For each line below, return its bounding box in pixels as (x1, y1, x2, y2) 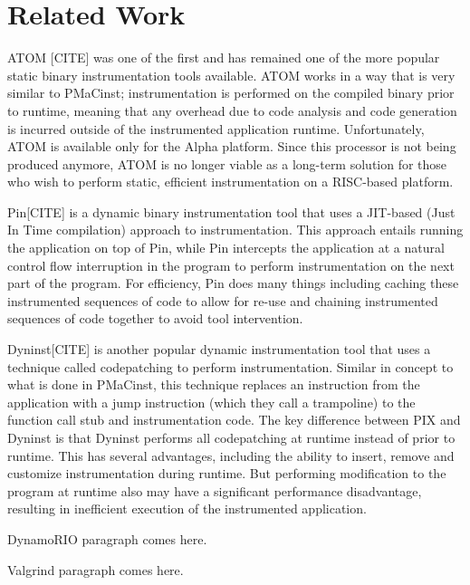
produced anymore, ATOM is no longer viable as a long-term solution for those (7, 154, 447, 173)
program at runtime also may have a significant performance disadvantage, (7, 481, 422, 500)
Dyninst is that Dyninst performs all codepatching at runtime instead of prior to (7, 428, 456, 446)
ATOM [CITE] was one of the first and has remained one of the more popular (7, 48, 440, 67)
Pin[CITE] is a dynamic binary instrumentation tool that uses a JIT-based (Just (7, 202, 456, 221)
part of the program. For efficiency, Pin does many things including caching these (7, 273, 459, 292)
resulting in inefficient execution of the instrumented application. (7, 499, 367, 518)
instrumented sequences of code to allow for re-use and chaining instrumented (7, 291, 438, 310)
